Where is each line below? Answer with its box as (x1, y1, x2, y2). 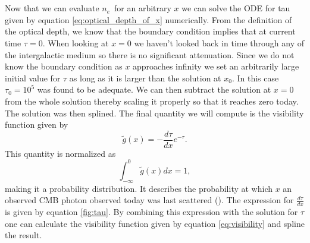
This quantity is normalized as (5, 147, 116, 159)
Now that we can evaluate (5, 2, 99, 14)
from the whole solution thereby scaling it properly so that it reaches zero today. (5, 94, 299, 107)
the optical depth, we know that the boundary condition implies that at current (5, 25, 296, 37)
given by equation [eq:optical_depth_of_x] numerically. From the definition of (5, 13, 292, 26)
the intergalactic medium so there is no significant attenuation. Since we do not (5, 48, 295, 61)
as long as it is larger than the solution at (69, 71, 221, 84)
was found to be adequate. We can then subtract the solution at (37, 83, 271, 96)
